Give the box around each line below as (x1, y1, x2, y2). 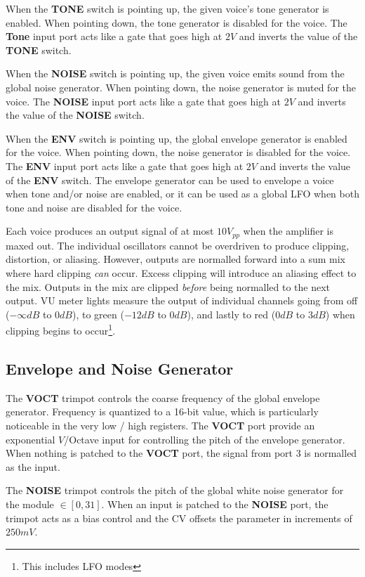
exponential (6, 432, 55, 446)
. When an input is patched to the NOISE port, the (101, 496, 328, 511)
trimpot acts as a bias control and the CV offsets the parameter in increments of (6, 510, 352, 525)
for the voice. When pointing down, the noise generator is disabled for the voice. (6, 145, 351, 160)
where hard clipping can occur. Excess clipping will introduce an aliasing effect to (6, 265, 357, 280)
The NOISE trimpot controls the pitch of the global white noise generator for (6, 483, 344, 498)
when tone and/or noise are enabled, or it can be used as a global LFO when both (6, 186, 359, 201)
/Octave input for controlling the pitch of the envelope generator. (64, 432, 345, 446)
